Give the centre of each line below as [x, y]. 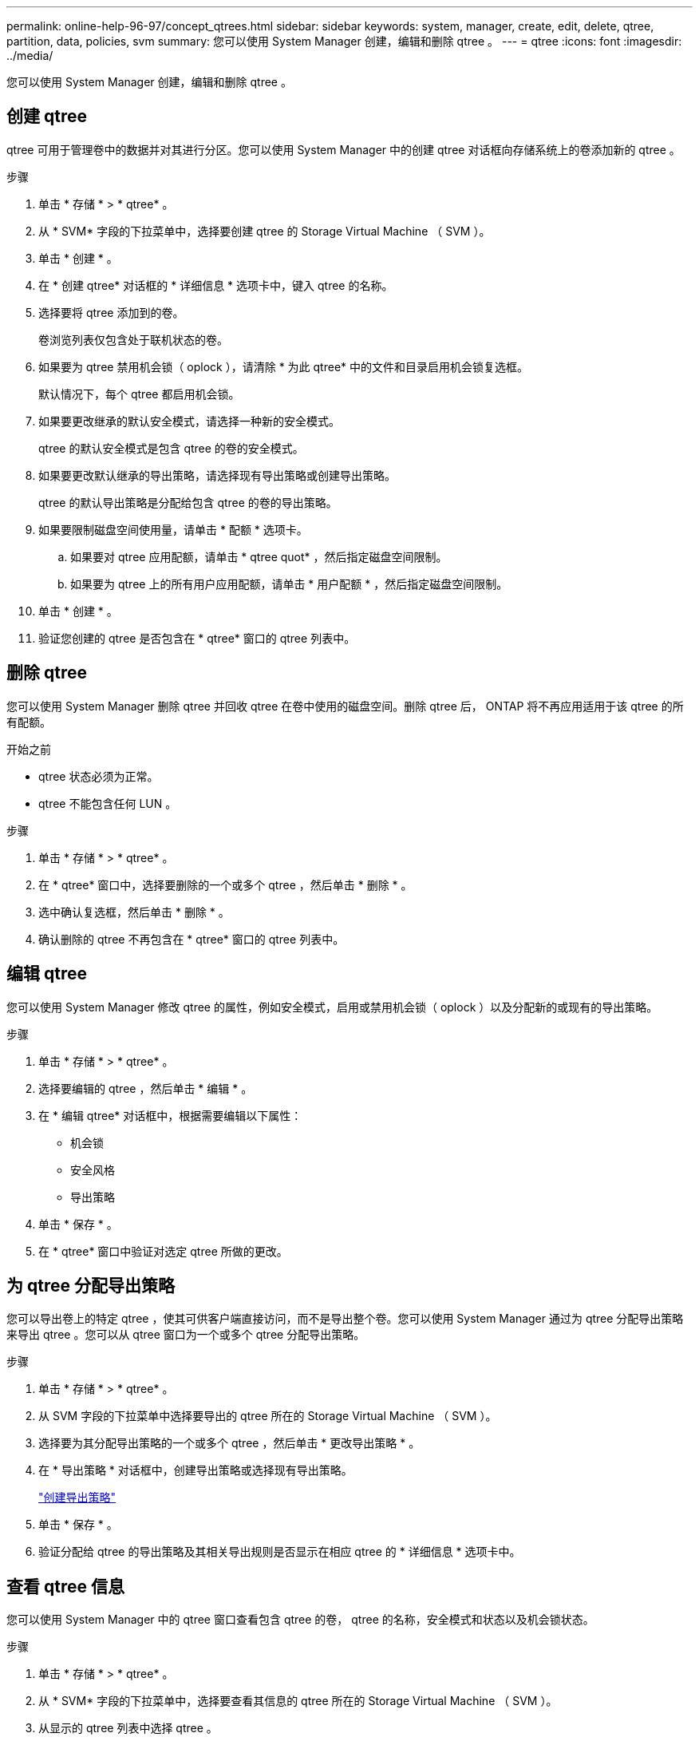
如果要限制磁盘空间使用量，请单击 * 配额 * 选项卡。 [173, 529]
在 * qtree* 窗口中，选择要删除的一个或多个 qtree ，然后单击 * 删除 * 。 [225, 884]
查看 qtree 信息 [65, 1586]
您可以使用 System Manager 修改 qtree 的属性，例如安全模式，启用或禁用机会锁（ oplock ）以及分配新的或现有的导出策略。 [332, 1007]
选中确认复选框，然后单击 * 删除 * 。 [134, 912]
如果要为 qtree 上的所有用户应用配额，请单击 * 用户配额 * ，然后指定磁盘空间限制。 [289, 584]
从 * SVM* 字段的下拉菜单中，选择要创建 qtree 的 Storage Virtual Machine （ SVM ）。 [265, 231]
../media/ [30, 55]
